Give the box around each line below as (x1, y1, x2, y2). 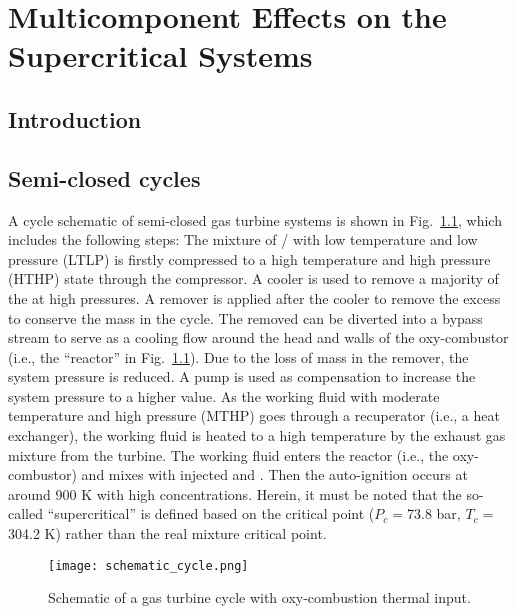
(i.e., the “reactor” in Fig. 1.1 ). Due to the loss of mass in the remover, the (8, 346, 469, 367)
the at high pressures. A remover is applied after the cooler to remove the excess (8, 287, 501, 308)
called (8, 503, 43, 524)
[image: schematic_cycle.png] (48, 558, 249, 573)
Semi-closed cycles (8, 162, 201, 193)
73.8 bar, (406, 503, 461, 524)
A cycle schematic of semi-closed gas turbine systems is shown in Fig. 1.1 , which (8, 209, 502, 230)
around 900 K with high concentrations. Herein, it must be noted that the (8, 483, 462, 504)
